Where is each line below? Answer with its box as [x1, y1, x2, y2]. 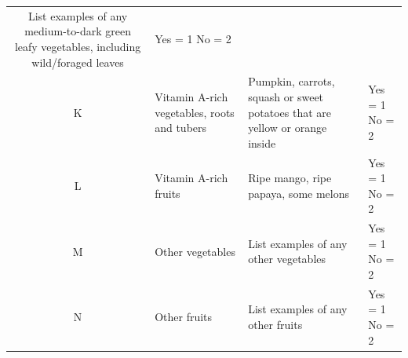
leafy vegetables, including [14, 38, 141, 54]
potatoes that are [248, 104, 332, 120]
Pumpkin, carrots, [248, 73, 335, 89]
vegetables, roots [155, 104, 235, 120]
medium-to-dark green [24, 23, 131, 39]
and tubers [155, 119, 207, 136]
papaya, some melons [248, 184, 349, 201]
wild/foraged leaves [31, 53, 124, 70]
